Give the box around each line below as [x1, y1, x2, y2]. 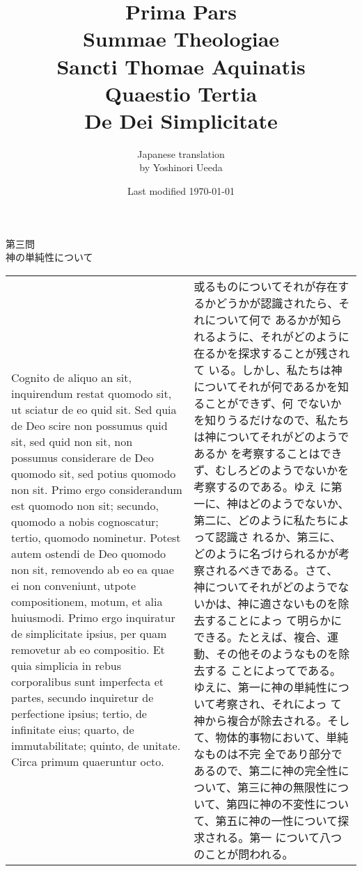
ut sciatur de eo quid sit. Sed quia [11, 401, 177, 418]
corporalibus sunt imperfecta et [11, 673, 164, 690]
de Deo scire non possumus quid [11, 417, 168, 434]
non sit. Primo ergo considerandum [11, 481, 182, 498]
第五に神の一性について [215, 812, 338, 829]
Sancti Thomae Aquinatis [56, 51, 306, 80]
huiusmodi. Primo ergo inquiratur [11, 609, 175, 626]
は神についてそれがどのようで [194, 428, 349, 445]
